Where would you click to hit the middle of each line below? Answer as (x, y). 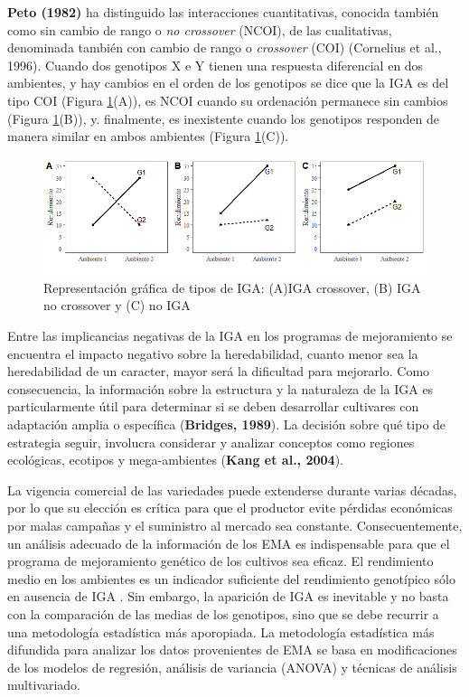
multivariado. (44, 685)
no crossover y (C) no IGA (117, 305)
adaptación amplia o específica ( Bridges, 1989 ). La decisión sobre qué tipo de (227, 424)
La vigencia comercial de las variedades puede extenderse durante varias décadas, (232, 490)
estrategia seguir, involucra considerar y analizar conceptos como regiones (211, 442)
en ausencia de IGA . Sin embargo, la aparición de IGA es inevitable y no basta (228, 596)
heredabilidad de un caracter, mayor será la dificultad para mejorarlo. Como (219, 371)
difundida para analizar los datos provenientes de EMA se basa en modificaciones (232, 650)
